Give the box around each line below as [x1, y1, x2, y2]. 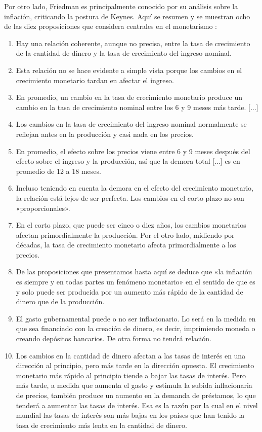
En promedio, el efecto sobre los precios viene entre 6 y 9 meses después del [16, 146, 250, 156]
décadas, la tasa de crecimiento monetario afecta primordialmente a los [16, 239, 236, 250]
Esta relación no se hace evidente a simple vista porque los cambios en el [16, 64, 242, 75]
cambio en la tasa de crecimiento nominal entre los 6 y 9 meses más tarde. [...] [16, 101, 258, 112]
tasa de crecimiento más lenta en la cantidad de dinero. [16, 419, 187, 430]
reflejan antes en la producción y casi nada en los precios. [16, 128, 194, 139]
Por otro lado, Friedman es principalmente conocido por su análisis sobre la [4, 1, 238, 11]
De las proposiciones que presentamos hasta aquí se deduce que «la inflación [16, 266, 252, 277]
